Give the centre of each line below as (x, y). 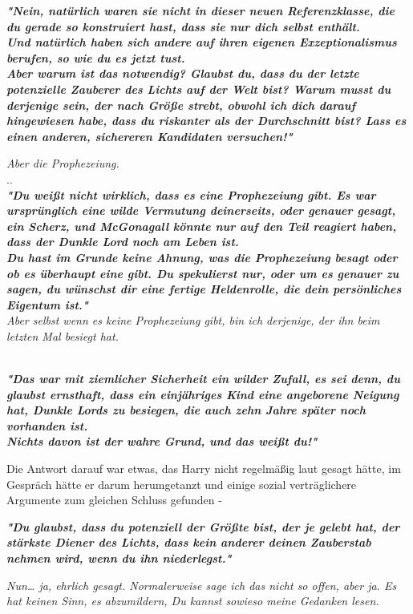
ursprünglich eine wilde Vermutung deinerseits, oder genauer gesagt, (201, 210)
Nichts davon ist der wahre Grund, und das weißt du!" (162, 441)
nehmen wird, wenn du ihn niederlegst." (119, 558)
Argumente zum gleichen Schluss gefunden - (114, 500)
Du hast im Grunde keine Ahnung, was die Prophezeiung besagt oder (202, 257)
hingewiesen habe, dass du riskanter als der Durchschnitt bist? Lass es (206, 121)
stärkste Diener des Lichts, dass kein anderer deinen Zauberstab (189, 542)
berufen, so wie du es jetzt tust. (96, 57)
